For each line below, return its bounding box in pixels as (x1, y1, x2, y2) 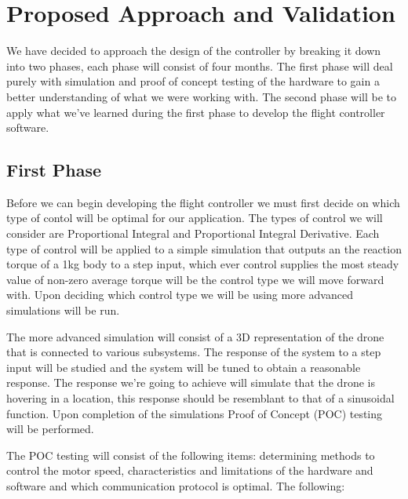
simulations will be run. (6, 302, 120, 319)
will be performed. (6, 421, 94, 437)
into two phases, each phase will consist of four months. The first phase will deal (6, 57, 393, 74)
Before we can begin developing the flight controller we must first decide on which (6, 194, 400, 210)
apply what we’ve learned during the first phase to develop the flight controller (6, 104, 385, 120)
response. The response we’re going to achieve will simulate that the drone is (6, 374, 375, 391)
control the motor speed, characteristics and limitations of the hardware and (6, 462, 373, 479)
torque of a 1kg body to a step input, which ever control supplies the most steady (6, 256, 399, 272)
